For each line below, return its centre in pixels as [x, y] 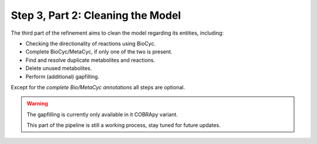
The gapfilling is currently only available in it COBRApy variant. [102, 114]
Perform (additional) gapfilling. [63, 76]
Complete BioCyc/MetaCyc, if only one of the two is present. [99, 52]
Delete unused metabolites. [59, 68]
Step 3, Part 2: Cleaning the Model [96, 15]
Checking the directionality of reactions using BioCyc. [90, 43]
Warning [37, 103]
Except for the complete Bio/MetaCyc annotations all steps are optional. [98, 87]
